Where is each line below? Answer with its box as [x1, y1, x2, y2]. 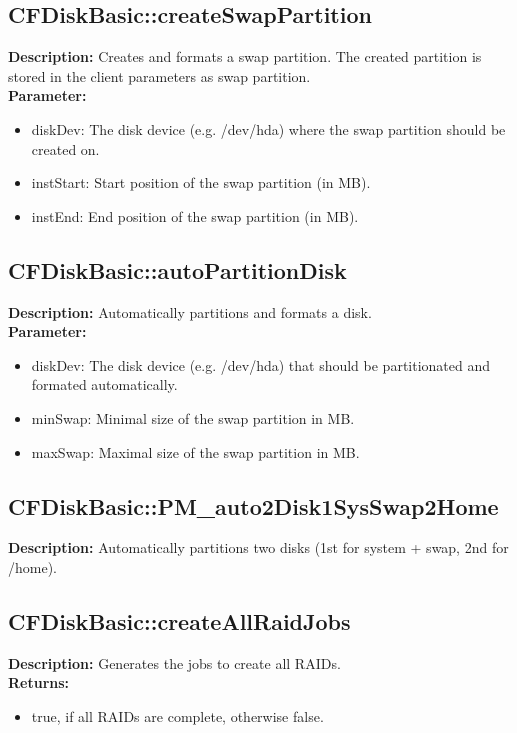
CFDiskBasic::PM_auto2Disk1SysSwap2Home [8, 490, 499, 521]
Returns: [8, 672, 70, 693]
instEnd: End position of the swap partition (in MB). [31, 205, 359, 226]
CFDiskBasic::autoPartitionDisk [8, 254, 347, 285]
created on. [31, 138, 100, 159]
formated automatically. [31, 374, 178, 395]
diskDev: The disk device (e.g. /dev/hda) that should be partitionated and [31, 354, 491, 375]
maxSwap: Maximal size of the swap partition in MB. [31, 441, 360, 462]
